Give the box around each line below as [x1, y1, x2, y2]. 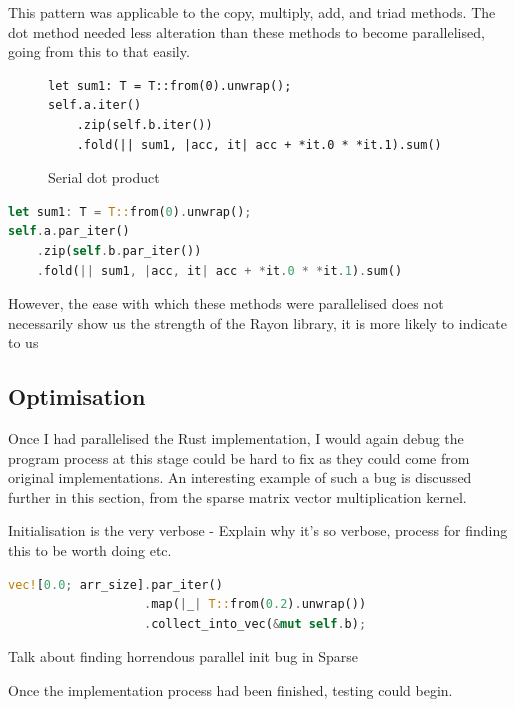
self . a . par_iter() [8, 224, 130, 239]
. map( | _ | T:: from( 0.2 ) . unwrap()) [144, 597, 367, 612]
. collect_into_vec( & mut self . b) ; [144, 616, 367, 631]
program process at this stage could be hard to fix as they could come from [8, 447, 470, 468]
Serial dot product [48, 167, 160, 188]
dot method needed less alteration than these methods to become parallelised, [8, 21, 485, 42]
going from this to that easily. [8, 41, 190, 62]
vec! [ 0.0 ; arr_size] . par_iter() [8, 577, 223, 592]
